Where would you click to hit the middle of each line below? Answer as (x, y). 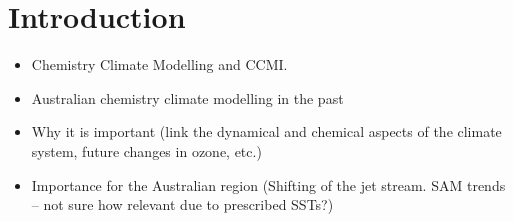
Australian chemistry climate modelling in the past (187, 97)
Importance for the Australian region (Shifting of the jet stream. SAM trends (268, 184)
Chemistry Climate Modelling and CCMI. (159, 64)
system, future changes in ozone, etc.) (146, 150)
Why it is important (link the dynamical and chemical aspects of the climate (266, 131)
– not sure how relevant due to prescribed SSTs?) (182, 204)
